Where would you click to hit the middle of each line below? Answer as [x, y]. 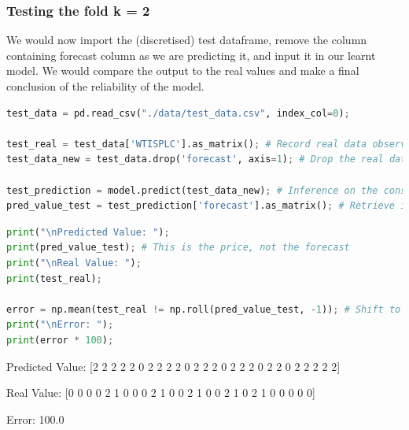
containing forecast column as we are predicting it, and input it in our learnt [191, 55]
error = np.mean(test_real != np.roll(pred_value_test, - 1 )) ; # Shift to [204, 309]
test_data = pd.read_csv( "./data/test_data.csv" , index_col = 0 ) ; [178, 113]
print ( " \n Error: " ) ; [60, 325]
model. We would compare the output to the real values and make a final [183, 70]
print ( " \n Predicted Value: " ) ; [88, 232]
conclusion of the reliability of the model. [105, 86]
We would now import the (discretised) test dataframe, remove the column [187, 40]
